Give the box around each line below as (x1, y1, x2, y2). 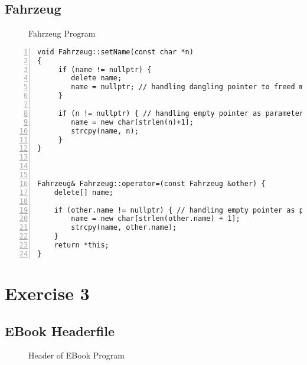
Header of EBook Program (28, 349, 125, 361)
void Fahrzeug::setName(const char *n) (37, 47, 194, 56)
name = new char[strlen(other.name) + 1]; (71, 214, 240, 223)
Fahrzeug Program (28, 27, 96, 40)
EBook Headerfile (5, 321, 115, 340)
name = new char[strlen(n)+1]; (71, 118, 194, 126)
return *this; (54, 241, 109, 250)
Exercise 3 (5, 281, 90, 305)
